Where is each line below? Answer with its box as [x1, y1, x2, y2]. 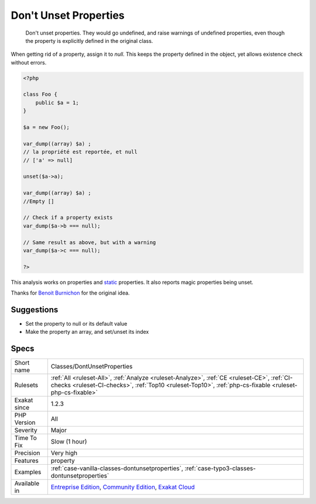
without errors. [11, 59, 47, 66]
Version [14, 418, 36, 427]
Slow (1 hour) [50, 438, 87, 446]
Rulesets [14, 381, 38, 390]
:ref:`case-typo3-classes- [184, 464, 256, 472]
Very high [50, 449, 78, 457]
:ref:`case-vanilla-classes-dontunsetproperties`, [50, 464, 184, 472]
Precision [14, 449, 40, 457]
